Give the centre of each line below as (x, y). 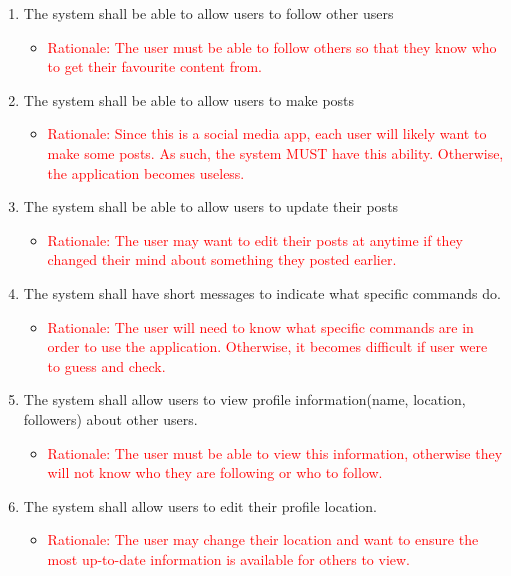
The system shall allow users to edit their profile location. (200, 505)
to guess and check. (106, 365)
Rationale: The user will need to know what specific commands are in (260, 326)
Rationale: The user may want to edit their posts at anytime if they (255, 239)
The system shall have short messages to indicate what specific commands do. (262, 292)
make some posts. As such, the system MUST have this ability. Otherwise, (275, 152)
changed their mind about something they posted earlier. (222, 259)
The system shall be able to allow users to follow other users (208, 13)
